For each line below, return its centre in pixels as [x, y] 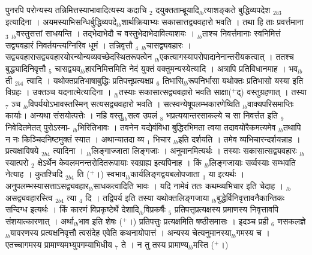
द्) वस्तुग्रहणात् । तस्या [272, 92]
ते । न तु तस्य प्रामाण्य [154, 244]
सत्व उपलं [142, 115]
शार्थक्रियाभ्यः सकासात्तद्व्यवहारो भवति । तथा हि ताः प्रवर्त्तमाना [212, 21]
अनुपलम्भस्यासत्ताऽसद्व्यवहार [47, 185]
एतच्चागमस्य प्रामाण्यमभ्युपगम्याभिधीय [59, 244]
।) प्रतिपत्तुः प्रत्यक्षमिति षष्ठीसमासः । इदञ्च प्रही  [199, 221]
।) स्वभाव [110, 174]
